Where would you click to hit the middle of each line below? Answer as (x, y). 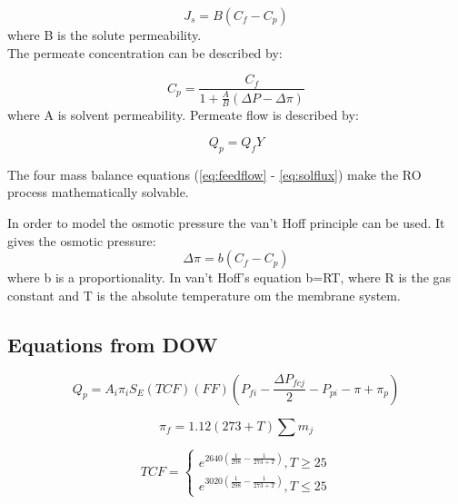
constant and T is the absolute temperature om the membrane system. (204, 295)
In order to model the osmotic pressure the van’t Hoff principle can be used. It (226, 223)
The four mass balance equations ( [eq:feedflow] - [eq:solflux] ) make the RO (214, 174)
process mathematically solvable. (98, 192)
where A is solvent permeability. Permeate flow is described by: (183, 115)
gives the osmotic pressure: (82, 240)
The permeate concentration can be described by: (145, 52)
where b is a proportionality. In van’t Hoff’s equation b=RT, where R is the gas (229, 277)
